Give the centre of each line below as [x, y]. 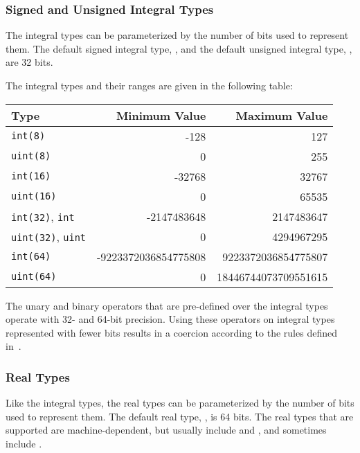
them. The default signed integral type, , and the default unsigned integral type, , [179, 48]
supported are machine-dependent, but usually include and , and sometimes [166, 430]
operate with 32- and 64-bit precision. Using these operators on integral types [170, 319]
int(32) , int [43, 216]
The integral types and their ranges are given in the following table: [149, 85]
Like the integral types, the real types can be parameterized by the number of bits [180, 403]
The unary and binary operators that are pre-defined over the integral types [167, 305]
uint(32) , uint [49, 236]
